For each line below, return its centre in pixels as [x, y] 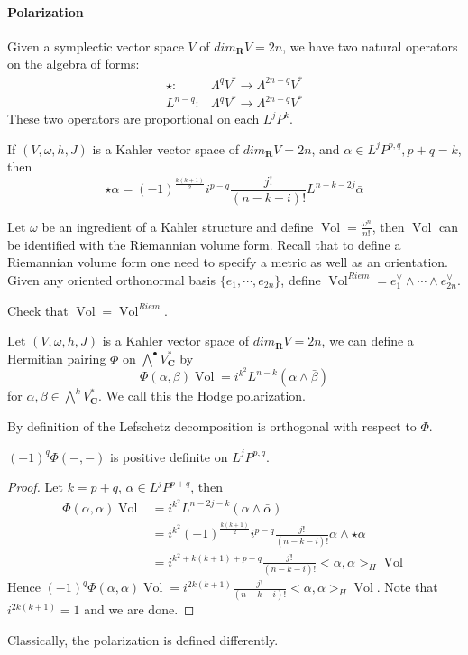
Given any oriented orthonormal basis [111, 279]
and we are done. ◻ [139, 609]
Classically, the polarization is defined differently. [143, 639]
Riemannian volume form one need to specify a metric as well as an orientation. [228, 262]
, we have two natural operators [370, 46]
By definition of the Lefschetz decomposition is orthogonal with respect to [212, 425]
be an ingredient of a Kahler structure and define [178, 226]
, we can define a [367, 341]
